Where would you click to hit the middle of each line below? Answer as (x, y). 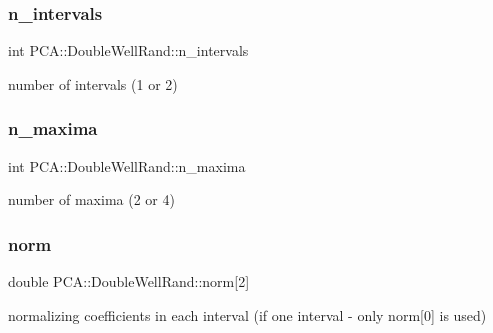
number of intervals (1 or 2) (93, 83)
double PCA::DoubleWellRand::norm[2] (129, 281)
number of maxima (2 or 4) (91, 199)
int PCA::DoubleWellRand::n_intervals (128, 50)
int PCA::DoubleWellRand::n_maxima (127, 165)
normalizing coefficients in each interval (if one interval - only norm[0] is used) (247, 314)
